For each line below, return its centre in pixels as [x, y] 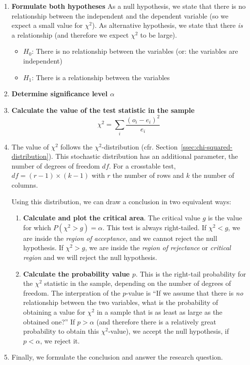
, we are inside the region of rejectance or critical [158, 247]
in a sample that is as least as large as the [160, 311]
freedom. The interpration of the [72, 292]
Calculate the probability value [76, 273]
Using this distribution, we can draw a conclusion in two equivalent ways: [121, 201]
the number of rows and [148, 175]
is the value [225, 218]
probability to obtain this [61, 331]
